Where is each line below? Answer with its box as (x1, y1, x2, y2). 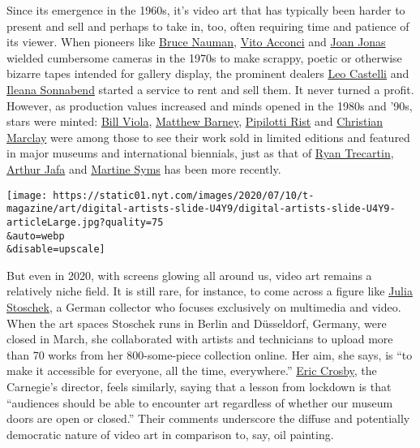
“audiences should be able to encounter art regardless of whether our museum (6, 394, 393, 411)
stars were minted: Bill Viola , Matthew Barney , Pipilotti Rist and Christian (6, 113, 384, 130)
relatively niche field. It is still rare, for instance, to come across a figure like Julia (6, 282, 413, 299)
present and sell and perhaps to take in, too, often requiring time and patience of (6, 17, 409, 34)
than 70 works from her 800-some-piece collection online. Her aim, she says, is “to (6, 346, 413, 363)
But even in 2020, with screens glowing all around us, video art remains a (6, 266, 372, 283)
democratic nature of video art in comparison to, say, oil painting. (6, 425, 334, 442)
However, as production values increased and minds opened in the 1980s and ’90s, (6, 97, 413, 114)
